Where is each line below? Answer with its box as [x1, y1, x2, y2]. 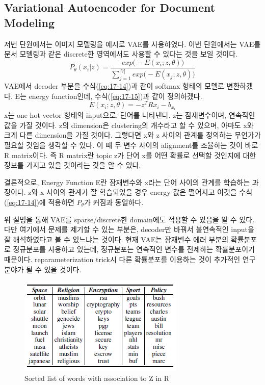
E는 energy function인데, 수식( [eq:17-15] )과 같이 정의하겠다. [15, 90, 202, 101]
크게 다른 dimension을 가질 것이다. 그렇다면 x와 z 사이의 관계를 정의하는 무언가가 [4, 130, 261, 140]
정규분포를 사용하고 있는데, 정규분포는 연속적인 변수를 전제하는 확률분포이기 [13, 244, 255, 254]
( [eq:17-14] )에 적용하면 [4, 197, 74, 208]
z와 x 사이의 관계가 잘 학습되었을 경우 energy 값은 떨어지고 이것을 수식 [28, 187, 253, 197]
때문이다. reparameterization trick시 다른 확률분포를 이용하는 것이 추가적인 [4, 254, 241, 264]
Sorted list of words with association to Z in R [24, 372, 170, 383]
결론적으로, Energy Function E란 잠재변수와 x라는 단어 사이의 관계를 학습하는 [4, 176, 250, 187]
